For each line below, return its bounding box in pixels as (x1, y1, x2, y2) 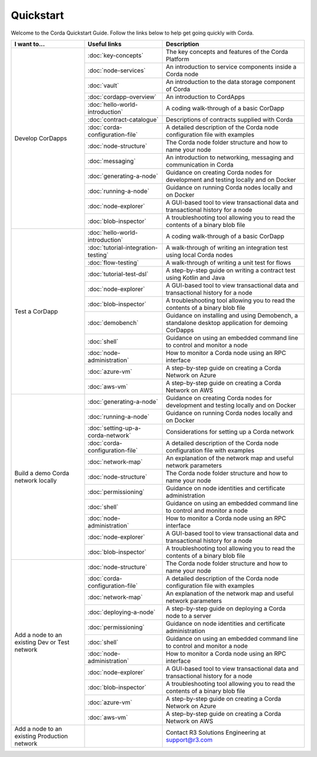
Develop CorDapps (14, 134, 68, 142)
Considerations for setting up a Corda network (166, 427, 295, 435)
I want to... (14, 40, 45, 48)
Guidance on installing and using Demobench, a (166, 311, 298, 319)
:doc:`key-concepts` (87, 51, 144, 59)
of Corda (166, 85, 190, 93)
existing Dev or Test (14, 638, 70, 646)
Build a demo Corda (14, 469, 70, 477)
